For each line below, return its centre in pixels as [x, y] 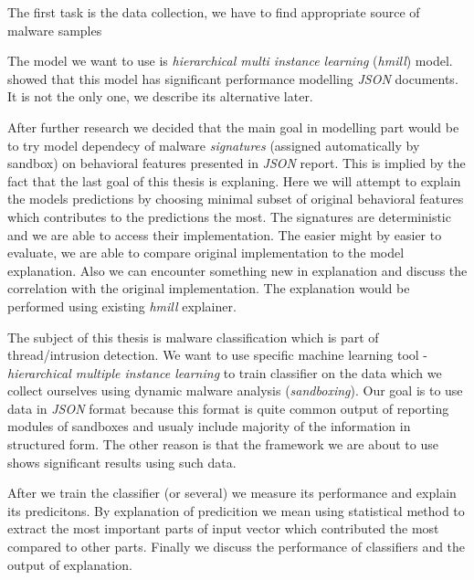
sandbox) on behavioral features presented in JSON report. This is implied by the [237, 163]
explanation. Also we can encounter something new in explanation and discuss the [237, 270]
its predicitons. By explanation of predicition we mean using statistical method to [236, 510]
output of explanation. [70, 564]
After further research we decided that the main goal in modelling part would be [233, 127]
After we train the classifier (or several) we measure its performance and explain [232, 493]
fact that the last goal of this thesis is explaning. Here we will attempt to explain [234, 180]
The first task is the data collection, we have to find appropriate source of [214, 12]
